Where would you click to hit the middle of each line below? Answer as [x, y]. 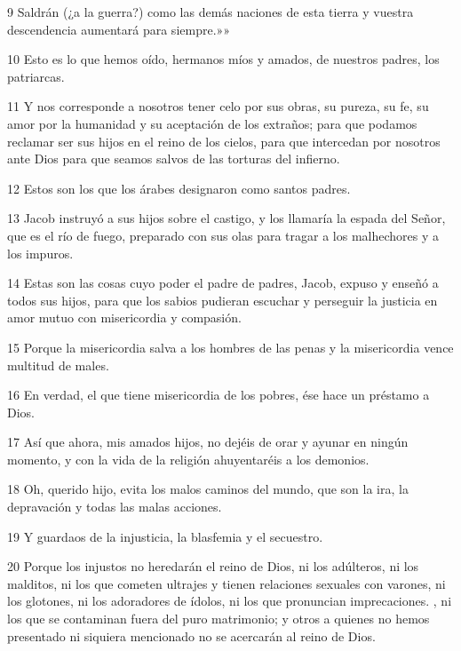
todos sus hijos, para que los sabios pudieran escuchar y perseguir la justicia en [223, 300]
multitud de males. [58, 365]
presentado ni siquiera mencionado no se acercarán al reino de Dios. [191, 635]
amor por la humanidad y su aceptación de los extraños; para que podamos [212, 123]
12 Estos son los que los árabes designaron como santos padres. [179, 188]
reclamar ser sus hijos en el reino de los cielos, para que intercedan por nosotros [224, 141]
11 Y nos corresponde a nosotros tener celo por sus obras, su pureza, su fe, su [218, 106]
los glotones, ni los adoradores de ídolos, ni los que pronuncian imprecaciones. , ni [230, 601]
